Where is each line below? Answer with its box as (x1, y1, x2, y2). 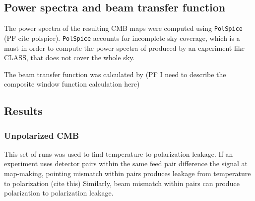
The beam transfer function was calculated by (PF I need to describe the (4, 69, 226, 79)
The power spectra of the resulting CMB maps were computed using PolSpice (4, 23, 243, 33)
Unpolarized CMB (4, 129, 79, 141)
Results (4, 103, 43, 118)
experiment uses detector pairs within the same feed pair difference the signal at (4, 158, 248, 169)
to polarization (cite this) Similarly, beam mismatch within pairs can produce (4, 178, 240, 188)
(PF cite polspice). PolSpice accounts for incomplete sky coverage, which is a (4, 32, 240, 43)
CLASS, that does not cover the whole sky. (4, 52, 135, 63)
